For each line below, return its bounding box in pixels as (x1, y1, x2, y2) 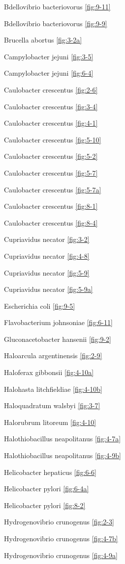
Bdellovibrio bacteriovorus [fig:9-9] (4, 18, 107, 28)
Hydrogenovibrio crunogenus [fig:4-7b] (4, 533, 118, 543)
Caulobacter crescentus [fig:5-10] (4, 134, 101, 144)
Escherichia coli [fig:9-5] (4, 300, 75, 311)
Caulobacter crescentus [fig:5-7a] (4, 184, 101, 194)
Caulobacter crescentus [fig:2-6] (4, 84, 98, 94)
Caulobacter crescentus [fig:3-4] (4, 101, 98, 111)
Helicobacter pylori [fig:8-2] (4, 500, 86, 510)
